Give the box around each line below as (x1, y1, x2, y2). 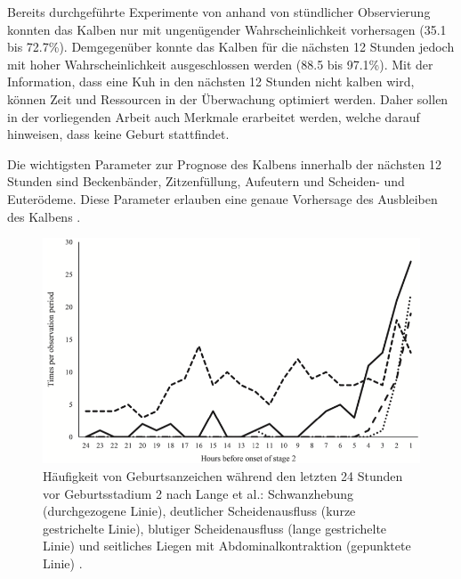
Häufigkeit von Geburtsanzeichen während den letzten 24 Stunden (43, 467, 403, 485)
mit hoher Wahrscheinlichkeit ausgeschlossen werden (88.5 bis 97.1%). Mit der (7, 54, 433, 73)
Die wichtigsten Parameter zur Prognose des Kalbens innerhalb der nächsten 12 (7, 154, 442, 173)
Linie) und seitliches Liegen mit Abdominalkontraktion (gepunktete (43, 536, 411, 555)
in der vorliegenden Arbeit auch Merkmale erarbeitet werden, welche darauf (7, 107, 420, 126)
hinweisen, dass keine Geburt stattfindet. (7, 125, 230, 143)
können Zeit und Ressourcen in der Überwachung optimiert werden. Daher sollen (7, 89, 449, 108)
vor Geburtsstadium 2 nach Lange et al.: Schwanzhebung (43, 484, 353, 502)
